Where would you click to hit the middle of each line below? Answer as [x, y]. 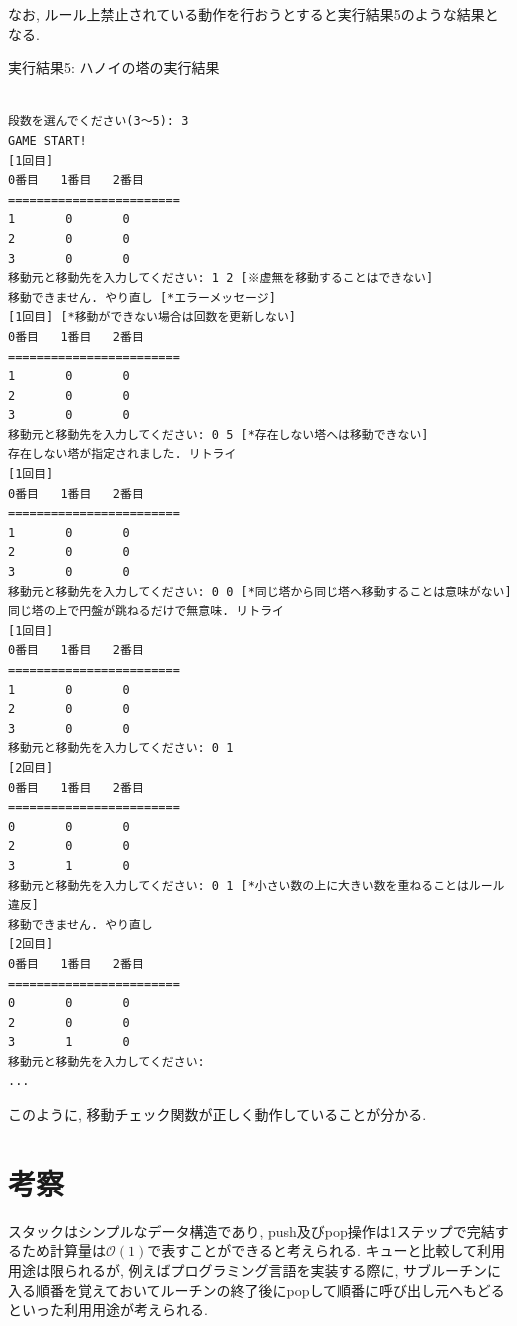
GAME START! [47, 140]
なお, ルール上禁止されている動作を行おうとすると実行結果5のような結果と [253, 14]
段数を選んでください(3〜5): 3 [98, 121]
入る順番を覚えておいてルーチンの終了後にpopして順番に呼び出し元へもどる [256, 1289]
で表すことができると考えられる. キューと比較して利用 [326, 1250]
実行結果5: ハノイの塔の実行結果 [114, 67]
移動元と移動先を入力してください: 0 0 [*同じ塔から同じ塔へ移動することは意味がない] [260, 591]
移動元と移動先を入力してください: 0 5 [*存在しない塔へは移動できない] [218, 434]
